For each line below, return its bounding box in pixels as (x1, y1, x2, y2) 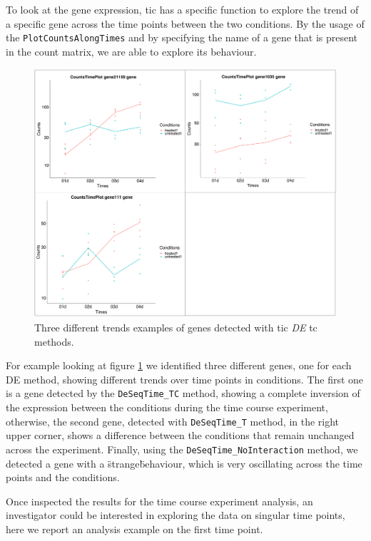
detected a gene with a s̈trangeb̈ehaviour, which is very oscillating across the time (6, 455, 362, 470)
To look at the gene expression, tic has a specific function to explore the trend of (6, 2, 359, 16)
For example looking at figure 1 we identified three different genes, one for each (6, 358, 352, 373)
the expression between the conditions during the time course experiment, (6, 400, 328, 415)
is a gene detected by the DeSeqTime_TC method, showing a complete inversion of (6, 386, 360, 401)
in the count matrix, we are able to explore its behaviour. (6, 43, 257, 58)
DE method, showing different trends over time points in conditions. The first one (6, 371, 364, 386)
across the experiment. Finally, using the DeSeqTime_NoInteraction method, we (6, 441, 358, 456)
